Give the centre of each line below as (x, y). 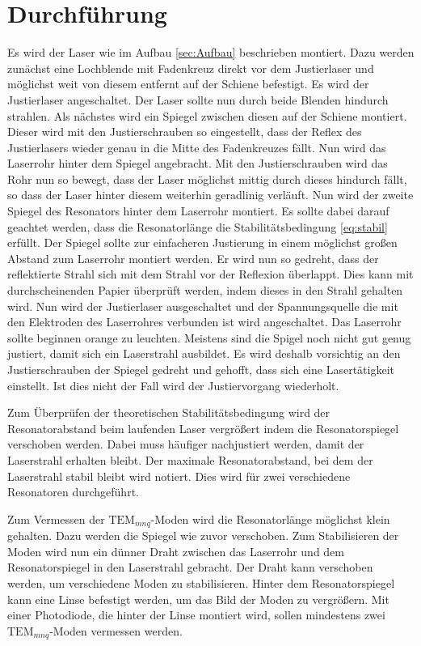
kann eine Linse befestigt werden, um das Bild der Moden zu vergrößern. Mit (198, 599)
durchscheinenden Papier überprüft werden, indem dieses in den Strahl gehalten (205, 290)
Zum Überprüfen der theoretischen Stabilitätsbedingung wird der (169, 412)
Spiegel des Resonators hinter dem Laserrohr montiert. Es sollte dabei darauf (198, 211)
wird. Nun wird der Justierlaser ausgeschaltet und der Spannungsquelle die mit (203, 306)
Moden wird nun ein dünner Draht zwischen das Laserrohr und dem (176, 551)
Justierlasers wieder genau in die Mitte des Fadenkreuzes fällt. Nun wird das (197, 147)
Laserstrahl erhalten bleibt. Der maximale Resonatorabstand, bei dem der (190, 459)
